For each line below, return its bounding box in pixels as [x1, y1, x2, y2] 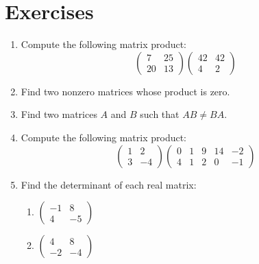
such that [140, 107, 180, 121]
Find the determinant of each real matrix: [21, 177, 197, 191]
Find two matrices [21, 107, 97, 121]
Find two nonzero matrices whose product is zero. [21, 84, 230, 98]
